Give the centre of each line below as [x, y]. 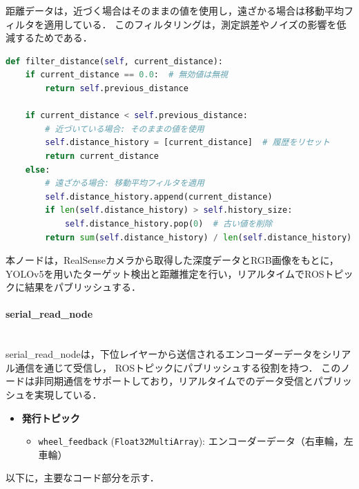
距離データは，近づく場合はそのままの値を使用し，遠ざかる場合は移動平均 [175, 10]
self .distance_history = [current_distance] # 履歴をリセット [187, 143]
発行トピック [51, 418]
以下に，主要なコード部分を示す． [83, 478]
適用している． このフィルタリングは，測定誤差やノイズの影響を [190, 24]
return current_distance [102, 156]
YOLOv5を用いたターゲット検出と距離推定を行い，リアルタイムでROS [165, 273]
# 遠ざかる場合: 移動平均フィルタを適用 [125, 183]
